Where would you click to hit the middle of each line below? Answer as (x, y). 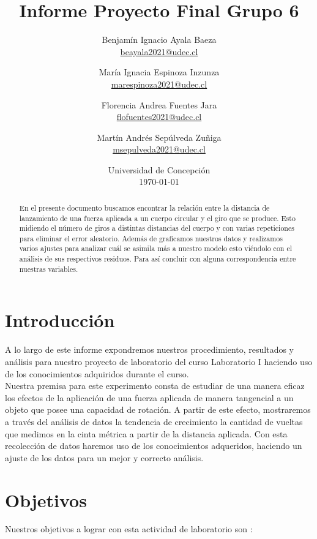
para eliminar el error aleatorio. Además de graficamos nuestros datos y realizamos (151, 238)
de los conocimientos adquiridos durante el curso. (97, 373)
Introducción (60, 320)
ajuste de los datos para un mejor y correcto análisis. (104, 457)
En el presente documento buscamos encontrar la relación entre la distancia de (144, 207)
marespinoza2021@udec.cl (159, 84)
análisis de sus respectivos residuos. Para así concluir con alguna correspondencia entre (158, 259)
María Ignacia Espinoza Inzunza (159, 72)
